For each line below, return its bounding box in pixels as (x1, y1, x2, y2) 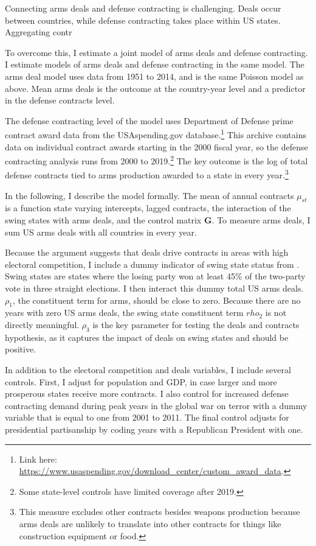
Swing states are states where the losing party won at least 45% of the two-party (5, 270, 306, 282)
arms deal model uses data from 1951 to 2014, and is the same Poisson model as (5, 69, 304, 82)
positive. (5, 343, 36, 355)
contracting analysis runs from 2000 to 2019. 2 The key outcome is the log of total (5, 153, 308, 167)
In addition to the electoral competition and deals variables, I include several (5, 363, 291, 376)
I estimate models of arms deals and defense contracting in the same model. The (5, 58, 304, 71)
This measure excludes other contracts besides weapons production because (19, 505, 300, 518)
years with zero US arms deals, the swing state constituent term (5, 306, 244, 319)
